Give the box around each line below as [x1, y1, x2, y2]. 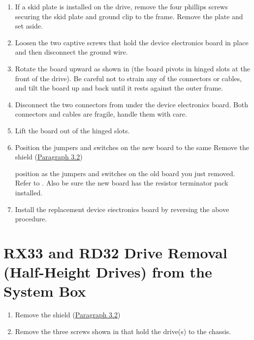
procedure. [15, 214, 47, 224]
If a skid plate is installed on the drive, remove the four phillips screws [15, 1, 228, 11]
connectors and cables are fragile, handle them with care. [15, 109, 187, 119]
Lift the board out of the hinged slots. [15, 125, 130, 135]
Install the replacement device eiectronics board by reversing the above [15, 204, 229, 214]
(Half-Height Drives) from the [3, 262, 212, 282]
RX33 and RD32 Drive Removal [3, 242, 227, 262]
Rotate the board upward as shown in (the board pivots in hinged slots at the [15, 63, 250, 73]
